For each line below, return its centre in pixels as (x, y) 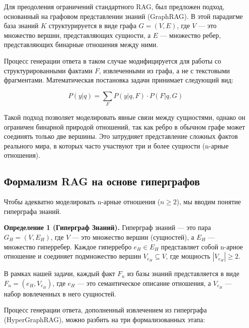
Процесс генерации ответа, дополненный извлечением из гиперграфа (105, 310)
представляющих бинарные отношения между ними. (81, 44)
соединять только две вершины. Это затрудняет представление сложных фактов (121, 136)
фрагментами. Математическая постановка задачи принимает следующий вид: (119, 80)
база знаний (21, 25)
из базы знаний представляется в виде (183, 273)
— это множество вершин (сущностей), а (133, 237)
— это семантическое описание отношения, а (144, 283)
